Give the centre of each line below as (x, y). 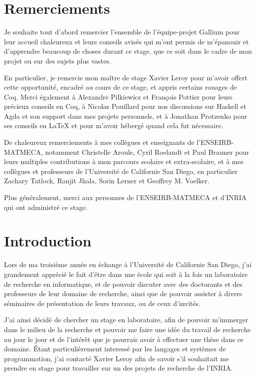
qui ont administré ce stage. (46, 207)
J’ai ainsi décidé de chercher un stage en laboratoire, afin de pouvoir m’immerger (126, 320)
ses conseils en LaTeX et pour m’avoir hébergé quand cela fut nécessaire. (114, 125)
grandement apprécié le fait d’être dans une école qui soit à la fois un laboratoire (126, 274)
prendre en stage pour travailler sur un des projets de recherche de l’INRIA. (118, 368)
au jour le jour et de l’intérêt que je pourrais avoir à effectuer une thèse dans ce (124, 339)
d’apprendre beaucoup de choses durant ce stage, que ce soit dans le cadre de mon (128, 51)
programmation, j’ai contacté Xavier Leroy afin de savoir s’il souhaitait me (117, 358)
